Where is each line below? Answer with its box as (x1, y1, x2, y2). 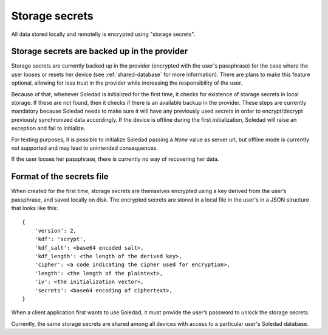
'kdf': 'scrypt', (34, 236, 86, 243)
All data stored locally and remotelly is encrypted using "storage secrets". (11, 30, 196, 38)
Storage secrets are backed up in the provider (11, 46, 188, 57)
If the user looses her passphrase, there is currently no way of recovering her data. (11, 155, 219, 163)
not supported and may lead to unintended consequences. (11, 144, 158, 152)
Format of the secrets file (11, 171, 109, 182)
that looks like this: (11, 205, 58, 212)
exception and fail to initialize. (11, 125, 86, 132)
